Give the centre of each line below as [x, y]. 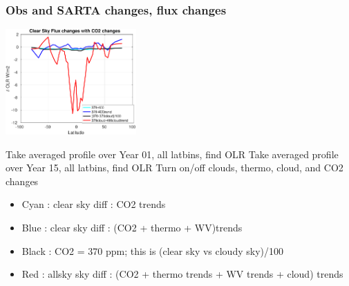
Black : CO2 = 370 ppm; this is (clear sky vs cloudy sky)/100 [152, 250]
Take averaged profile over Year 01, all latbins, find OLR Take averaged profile [172, 154]
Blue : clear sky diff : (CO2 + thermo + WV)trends [132, 227]
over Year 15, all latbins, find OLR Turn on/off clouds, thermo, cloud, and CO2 [174, 168]
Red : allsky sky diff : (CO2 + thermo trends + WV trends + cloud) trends [182, 274]
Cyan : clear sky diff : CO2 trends [94, 204]
